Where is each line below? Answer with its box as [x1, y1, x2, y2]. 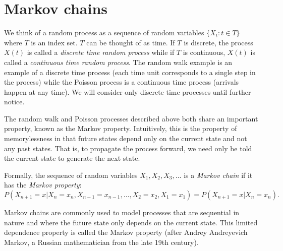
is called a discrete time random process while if [27, 47, 175, 57]
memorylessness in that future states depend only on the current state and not [4, 133, 247, 144]
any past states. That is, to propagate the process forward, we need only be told [4, 143, 252, 153]
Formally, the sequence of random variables [4, 169, 138, 180]
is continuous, [183, 47, 225, 57]
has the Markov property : [4, 179, 82, 190]
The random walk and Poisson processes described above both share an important [4, 113, 258, 123]
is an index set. [31, 37, 78, 47]
